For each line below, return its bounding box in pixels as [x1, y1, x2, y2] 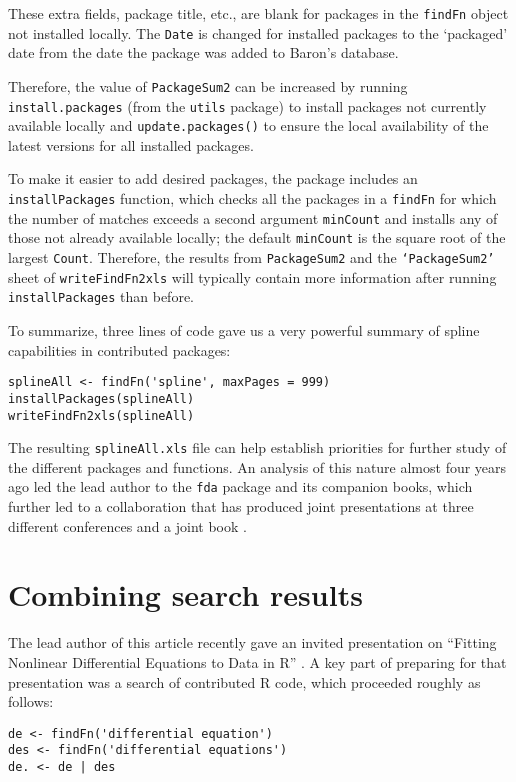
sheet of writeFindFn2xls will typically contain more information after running [8, 266, 497, 287]
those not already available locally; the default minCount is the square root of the [8, 227, 506, 248]
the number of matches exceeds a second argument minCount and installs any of [8, 207, 498, 228]
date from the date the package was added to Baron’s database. [8, 42, 399, 63]
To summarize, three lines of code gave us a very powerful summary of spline [8, 320, 480, 340]
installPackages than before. [8, 286, 195, 307]
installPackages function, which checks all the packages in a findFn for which [8, 188, 497, 209]
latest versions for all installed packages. [8, 134, 254, 155]
